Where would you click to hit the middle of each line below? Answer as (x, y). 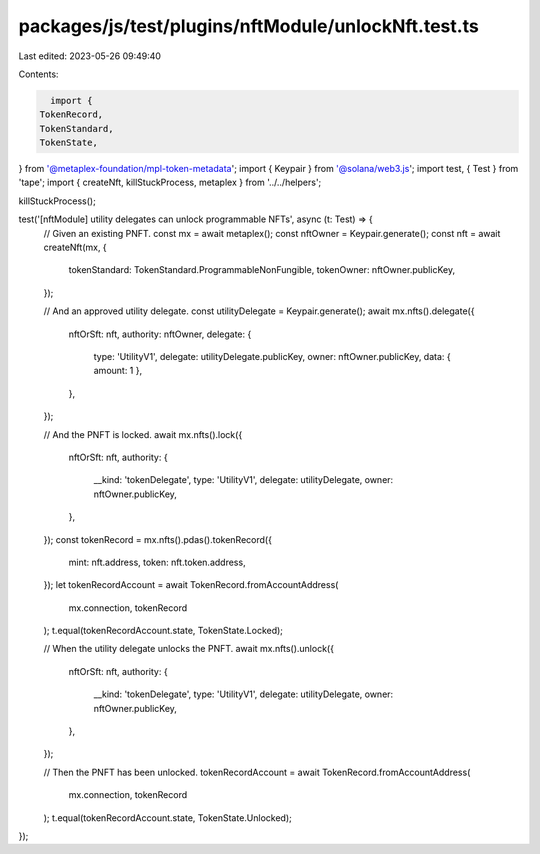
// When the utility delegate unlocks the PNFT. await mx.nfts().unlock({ (189, 649)
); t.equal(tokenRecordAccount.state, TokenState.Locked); (163, 631)
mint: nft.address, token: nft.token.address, (157, 562)
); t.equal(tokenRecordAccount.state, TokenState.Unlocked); (167, 817)
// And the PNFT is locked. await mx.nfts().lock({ (143, 434)
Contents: (38, 74)
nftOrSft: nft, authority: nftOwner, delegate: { (160, 334)
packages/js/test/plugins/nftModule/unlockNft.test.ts (248, 26)
